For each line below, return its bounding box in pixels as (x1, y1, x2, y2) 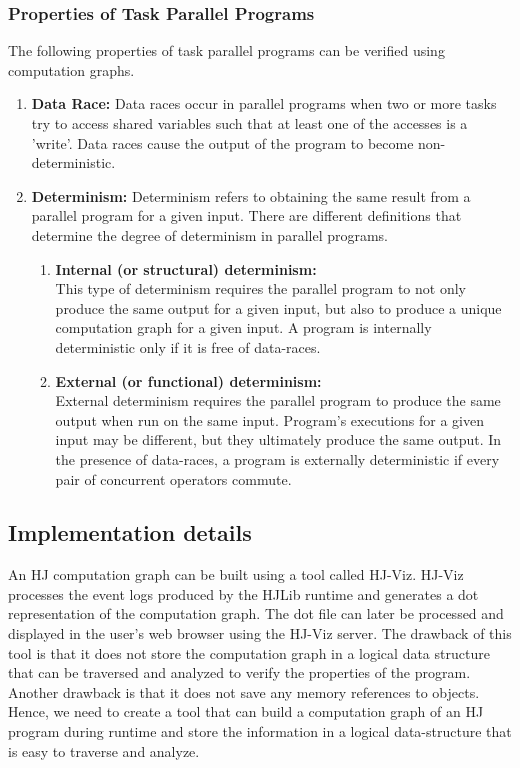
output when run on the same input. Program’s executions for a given (55, 409, 484, 430)
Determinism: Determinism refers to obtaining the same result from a (31, 185, 471, 206)
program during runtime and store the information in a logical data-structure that (8, 721, 512, 742)
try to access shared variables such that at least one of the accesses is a (31, 113, 468, 133)
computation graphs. (8, 59, 135, 80)
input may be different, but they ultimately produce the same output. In (55, 429, 502, 450)
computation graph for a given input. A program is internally (55, 317, 432, 338)
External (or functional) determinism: (55, 370, 322, 391)
